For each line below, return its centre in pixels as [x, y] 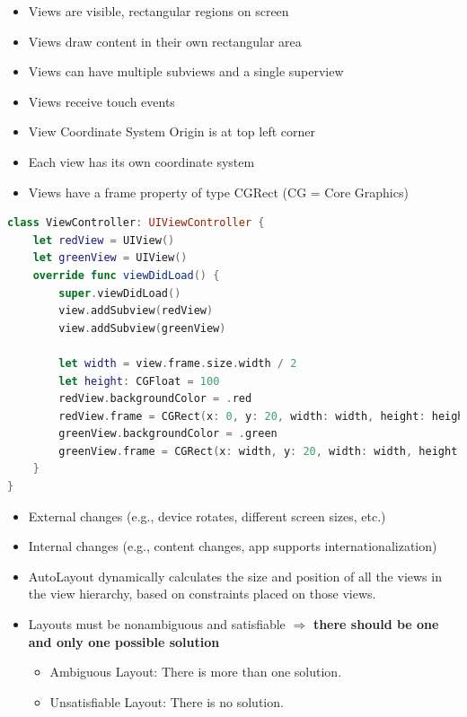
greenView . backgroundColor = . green [168, 434]
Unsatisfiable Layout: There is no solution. [167, 701]
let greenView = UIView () [110, 258]
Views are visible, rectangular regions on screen [159, 11]
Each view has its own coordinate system [141, 161]
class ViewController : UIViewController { [136, 223]
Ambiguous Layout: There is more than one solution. [196, 672]
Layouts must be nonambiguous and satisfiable [157, 624]
